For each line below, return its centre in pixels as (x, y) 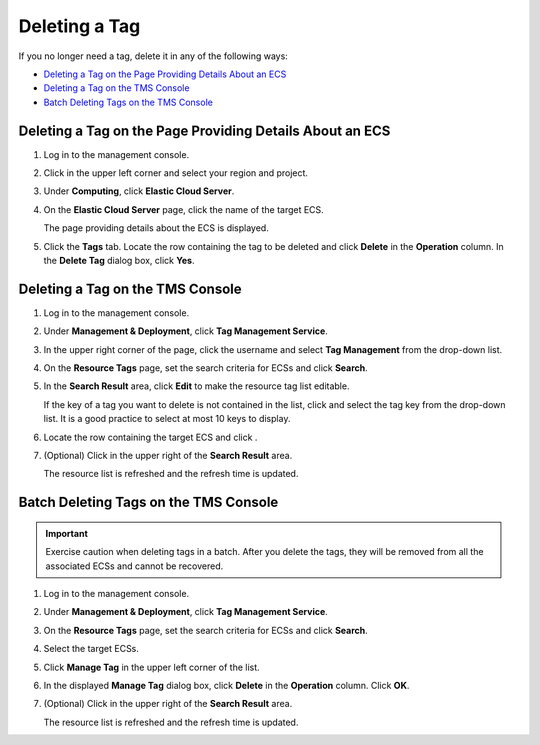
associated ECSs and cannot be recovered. (134, 566)
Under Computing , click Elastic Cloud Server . (139, 191)
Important (67, 533)
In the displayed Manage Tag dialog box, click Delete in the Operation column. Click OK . (226, 685)
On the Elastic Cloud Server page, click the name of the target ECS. (183, 209)
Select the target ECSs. (91, 649)
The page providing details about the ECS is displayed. (156, 228)
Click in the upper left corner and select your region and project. (176, 173)
